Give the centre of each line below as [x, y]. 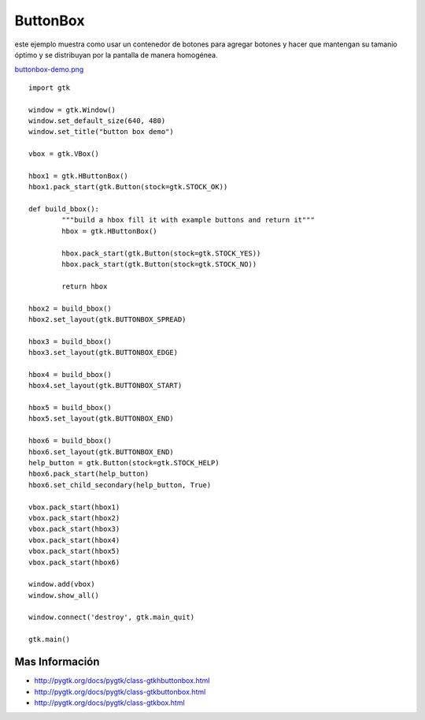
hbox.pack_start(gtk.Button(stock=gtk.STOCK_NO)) [159, 264]
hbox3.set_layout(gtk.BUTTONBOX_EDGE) [103, 353]
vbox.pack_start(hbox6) [74, 562]
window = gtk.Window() [72, 110]
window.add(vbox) [62, 584]
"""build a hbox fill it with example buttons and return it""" [188, 220]
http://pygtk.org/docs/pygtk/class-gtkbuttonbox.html [120, 692]
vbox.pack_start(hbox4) [74, 540]
